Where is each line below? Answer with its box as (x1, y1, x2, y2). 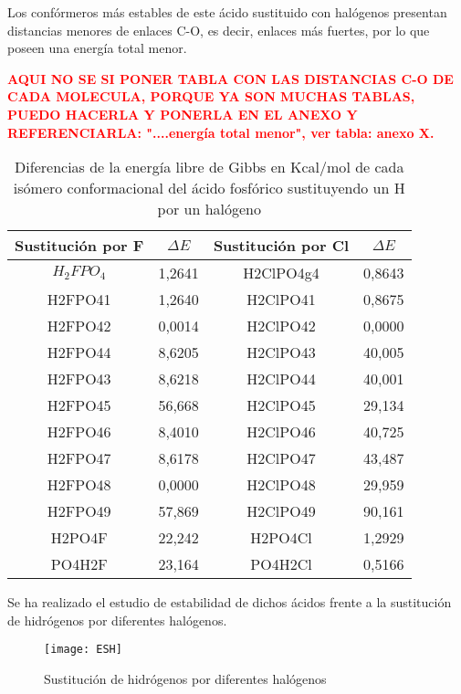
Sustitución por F (15, 235, 144, 257)
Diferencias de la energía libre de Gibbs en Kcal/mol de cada (15, 156, 404, 178)
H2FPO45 (47, 394, 111, 416)
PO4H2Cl (250, 553, 312, 575)
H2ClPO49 (246, 500, 316, 522)
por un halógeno (157, 198, 261, 220)
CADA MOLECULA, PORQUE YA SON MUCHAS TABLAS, (7, 87, 415, 106)
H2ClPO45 (246, 394, 316, 416)
